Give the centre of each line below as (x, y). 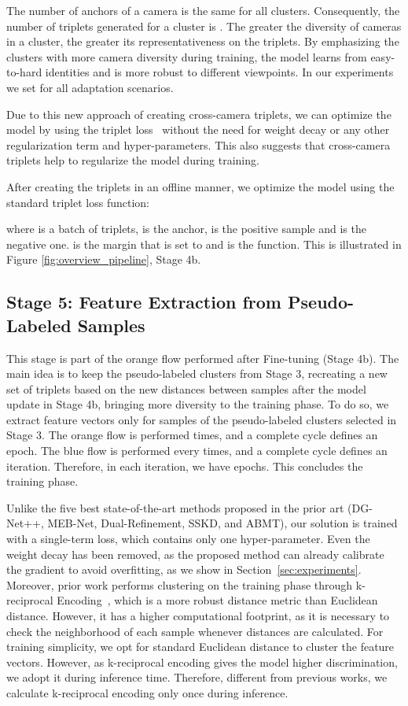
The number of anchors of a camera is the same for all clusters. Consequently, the (203, 10)
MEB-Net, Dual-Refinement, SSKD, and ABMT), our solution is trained (222, 523)
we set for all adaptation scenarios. (90, 87)
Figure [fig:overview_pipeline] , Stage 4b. (104, 259)
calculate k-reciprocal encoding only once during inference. (147, 692)
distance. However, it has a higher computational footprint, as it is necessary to (198, 615)
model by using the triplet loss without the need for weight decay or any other (198, 129)
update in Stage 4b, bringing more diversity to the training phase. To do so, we (198, 404)
